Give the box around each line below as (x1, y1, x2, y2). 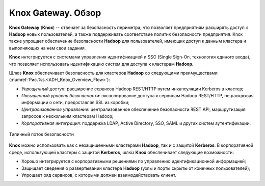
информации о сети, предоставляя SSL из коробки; (21, 100, 130, 106)
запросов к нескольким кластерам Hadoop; (21, 113, 114, 119)
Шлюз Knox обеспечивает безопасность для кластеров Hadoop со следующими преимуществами (9, 70, 218, 76)
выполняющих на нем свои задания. (9, 45, 86, 51)
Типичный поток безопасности (9, 132, 74, 137)
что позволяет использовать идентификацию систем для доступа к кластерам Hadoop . (9, 61, 194, 67)
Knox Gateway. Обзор (9, 7, 102, 18)
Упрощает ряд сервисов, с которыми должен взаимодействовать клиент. (21, 172, 177, 178)
